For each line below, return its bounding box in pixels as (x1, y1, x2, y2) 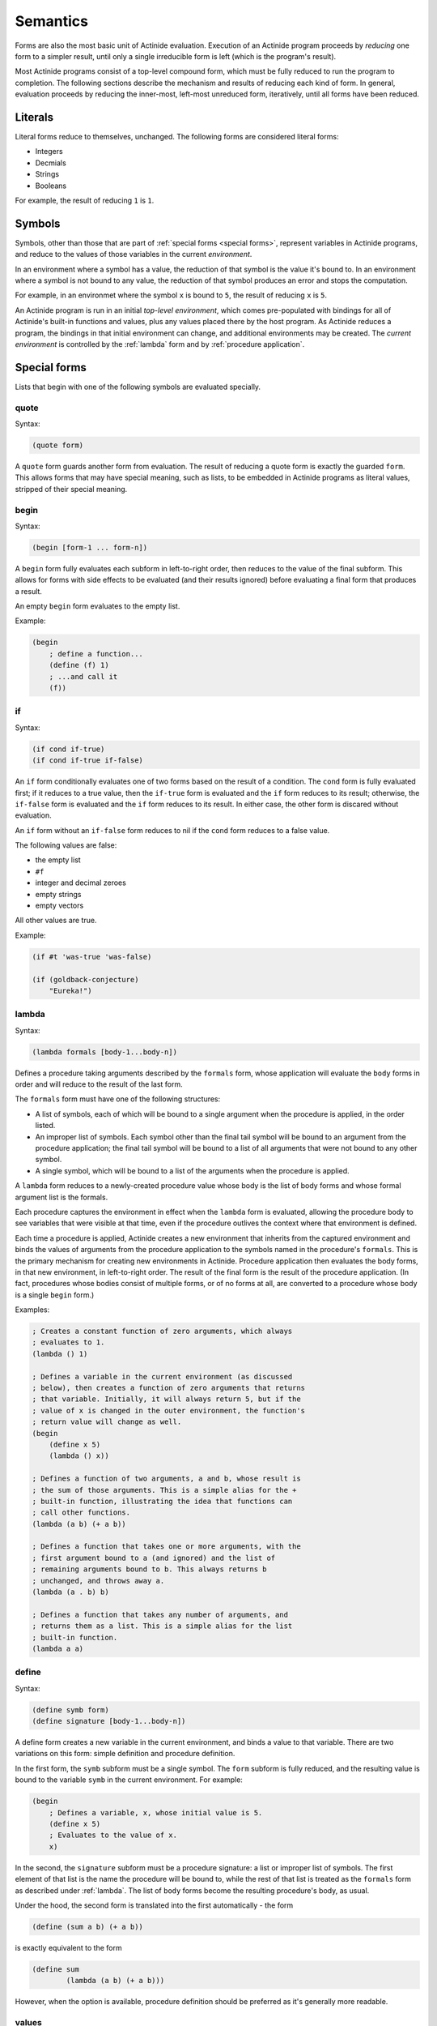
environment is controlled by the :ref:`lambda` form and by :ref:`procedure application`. (15, 340, 305, 348)
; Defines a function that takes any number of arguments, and (32, 1609, 289, 1619)
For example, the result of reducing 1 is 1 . (15, 195, 155, 205)
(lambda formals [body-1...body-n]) (32, 1047, 178, 1057)
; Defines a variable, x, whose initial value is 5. (49, 1808, 263, 1817)
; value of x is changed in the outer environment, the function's (32, 1406, 306, 1415)
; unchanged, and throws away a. (32, 1576, 165, 1585)
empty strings (35, 889, 82, 899)
